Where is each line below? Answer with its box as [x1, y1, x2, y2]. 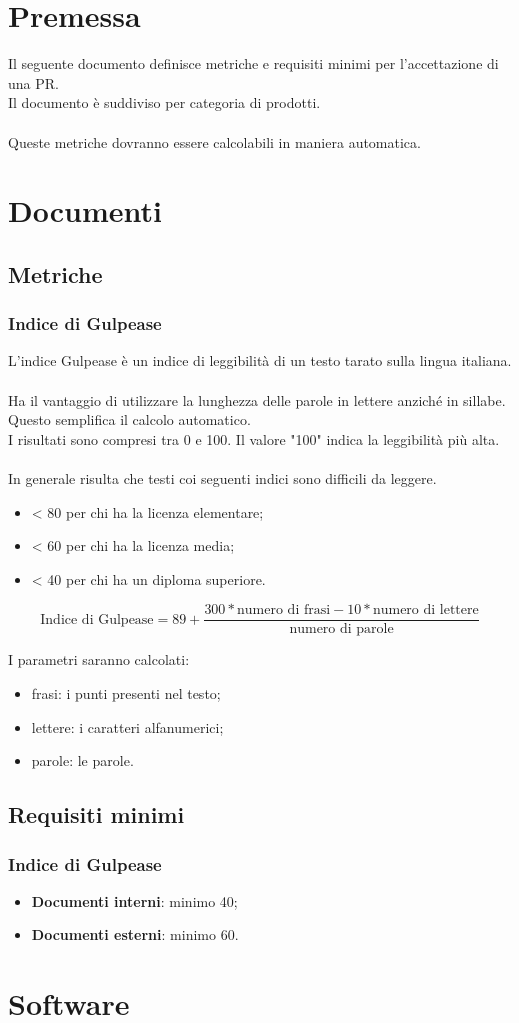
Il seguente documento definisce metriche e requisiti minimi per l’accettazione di [8, 53, 499, 74]
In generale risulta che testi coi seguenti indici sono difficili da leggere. [8, 468, 437, 489]
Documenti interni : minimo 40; [31, 890, 238, 911]
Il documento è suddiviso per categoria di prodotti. [8, 92, 321, 113]
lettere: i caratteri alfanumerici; [31, 716, 224, 737]
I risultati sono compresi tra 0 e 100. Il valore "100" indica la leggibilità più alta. [8, 428, 500, 449]
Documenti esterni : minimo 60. [31, 924, 239, 945]
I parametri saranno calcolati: [8, 649, 190, 670]
